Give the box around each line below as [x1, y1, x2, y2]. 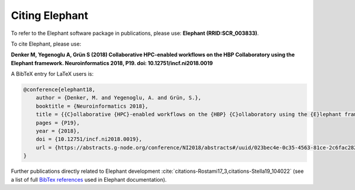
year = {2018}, [35, 128, 80, 134]
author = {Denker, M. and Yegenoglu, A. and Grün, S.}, [35, 95, 202, 101]
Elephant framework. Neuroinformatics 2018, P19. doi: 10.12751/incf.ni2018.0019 [11, 59, 213, 66]
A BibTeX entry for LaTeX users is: [11, 70, 94, 78]
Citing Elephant [11, 9, 89, 22]
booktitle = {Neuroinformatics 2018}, [35, 102, 149, 110]
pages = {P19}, [35, 119, 80, 126]
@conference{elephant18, [23, 86, 96, 93]
